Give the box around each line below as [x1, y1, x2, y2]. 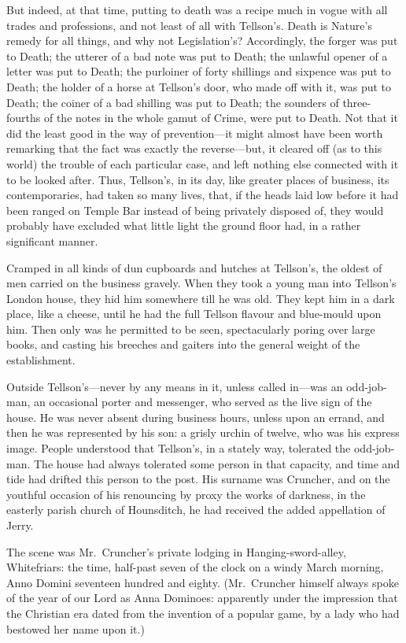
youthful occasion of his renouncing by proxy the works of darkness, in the [6, 486, 366, 502]
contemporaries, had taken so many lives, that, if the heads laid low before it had [6, 187, 399, 203]
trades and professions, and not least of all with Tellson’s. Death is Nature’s [6, 17, 372, 33]
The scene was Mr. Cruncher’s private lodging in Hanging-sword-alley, [6, 543, 346, 560]
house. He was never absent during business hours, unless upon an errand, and [6, 408, 385, 425]
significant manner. [6, 232, 98, 249]
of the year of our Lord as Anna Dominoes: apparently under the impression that [6, 589, 398, 606]
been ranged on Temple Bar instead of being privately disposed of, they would [6, 201, 384, 218]
